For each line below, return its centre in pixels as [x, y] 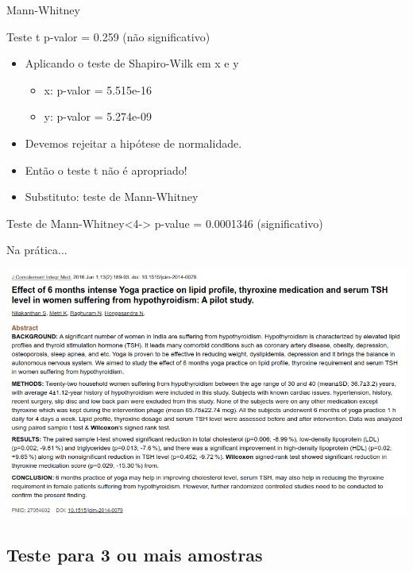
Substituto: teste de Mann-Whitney [112, 197]
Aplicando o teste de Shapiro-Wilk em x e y [132, 63]
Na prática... [37, 250]
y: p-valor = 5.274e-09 [98, 116]
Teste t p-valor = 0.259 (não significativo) [108, 36]
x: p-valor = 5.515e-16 [98, 89]
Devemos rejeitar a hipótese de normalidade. [133, 143]
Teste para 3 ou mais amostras [135, 555]
